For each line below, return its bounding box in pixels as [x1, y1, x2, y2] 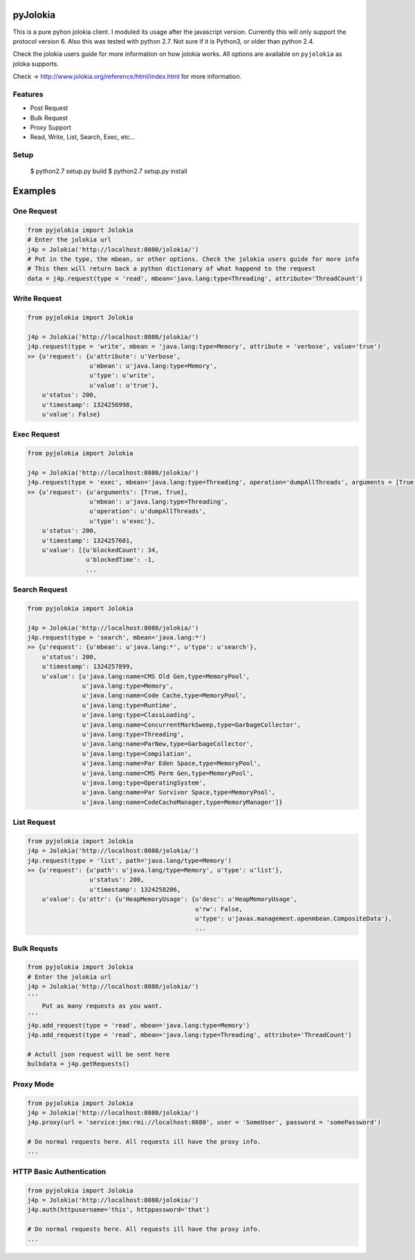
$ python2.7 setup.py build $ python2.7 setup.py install [30, 167, 187, 176]
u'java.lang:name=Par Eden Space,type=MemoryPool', [82, 760, 261, 767]
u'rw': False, [194, 905, 243, 913]
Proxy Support [30, 123, 72, 131]
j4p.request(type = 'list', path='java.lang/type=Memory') [27, 857, 232, 864]
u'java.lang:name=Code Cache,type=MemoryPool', [82, 692, 247, 700]
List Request [12, 817, 56, 827]
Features [12, 89, 44, 99]
